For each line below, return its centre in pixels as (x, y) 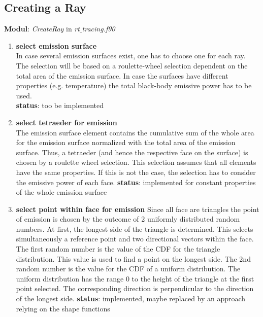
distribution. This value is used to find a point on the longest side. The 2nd (133, 258)
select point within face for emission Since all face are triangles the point (138, 209)
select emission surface (56, 45)
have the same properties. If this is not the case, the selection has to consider (136, 172)
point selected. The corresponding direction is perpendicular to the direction (135, 288)
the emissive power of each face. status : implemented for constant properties (136, 182)
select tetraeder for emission (67, 122)
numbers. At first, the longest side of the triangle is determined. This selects (135, 228)
